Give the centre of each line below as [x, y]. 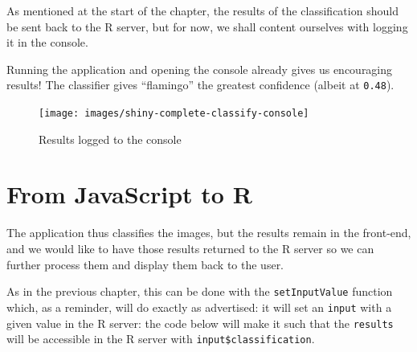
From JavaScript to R [129, 194]
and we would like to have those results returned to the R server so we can [190, 248]
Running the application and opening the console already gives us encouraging [200, 69]
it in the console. [47, 42]
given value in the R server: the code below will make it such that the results [200, 323]
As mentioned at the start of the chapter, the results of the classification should [202, 10]
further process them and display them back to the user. [145, 264]
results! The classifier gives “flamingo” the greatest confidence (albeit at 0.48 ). [200, 85]
